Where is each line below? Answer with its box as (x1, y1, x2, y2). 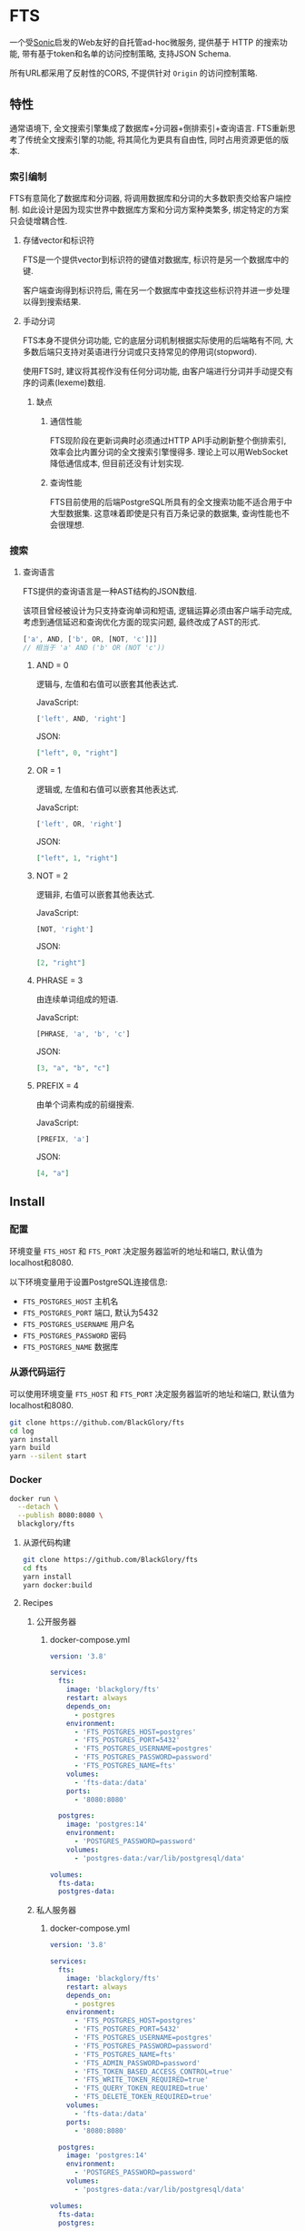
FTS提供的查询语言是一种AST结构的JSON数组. (22, 586, 197, 597)
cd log (9, 1426, 34, 1435)
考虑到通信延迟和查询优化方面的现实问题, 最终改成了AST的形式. (22, 616, 261, 628)
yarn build (9, 1444, 51, 1453)
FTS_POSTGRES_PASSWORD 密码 (22, 1330, 127, 1341)
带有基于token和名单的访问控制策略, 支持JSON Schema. (21, 47, 231, 59)
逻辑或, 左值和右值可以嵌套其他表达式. (35, 784, 179, 795)
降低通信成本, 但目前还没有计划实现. (49, 458, 184, 469)
